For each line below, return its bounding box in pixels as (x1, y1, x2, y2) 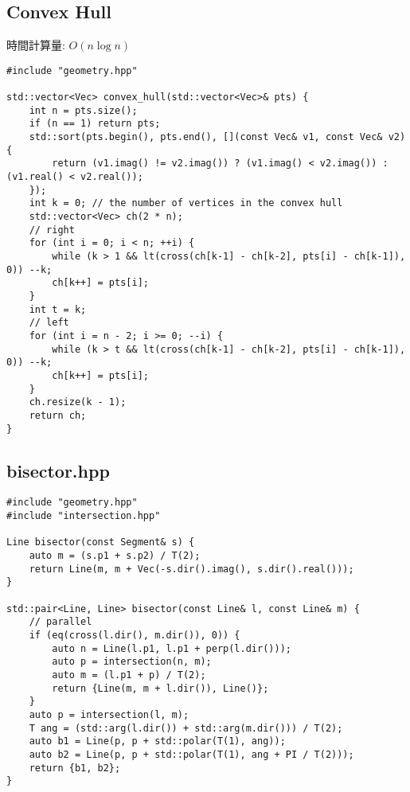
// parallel (29, 616, 92, 628)
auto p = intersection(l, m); (29, 708, 189, 720)
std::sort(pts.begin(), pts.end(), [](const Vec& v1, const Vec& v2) (29, 131, 406, 143)
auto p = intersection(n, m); (52, 656, 212, 668)
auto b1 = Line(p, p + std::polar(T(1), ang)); (29, 735, 286, 747)
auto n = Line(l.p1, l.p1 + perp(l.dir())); (52, 642, 291, 654)
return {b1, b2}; (29, 762, 121, 774)
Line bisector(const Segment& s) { (6, 536, 195, 548)
